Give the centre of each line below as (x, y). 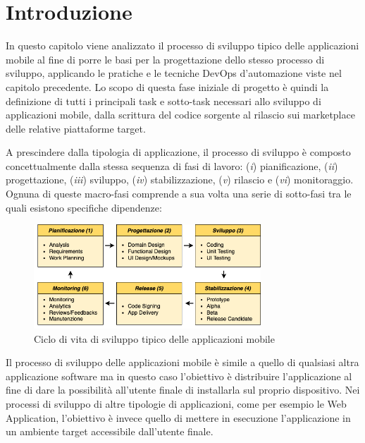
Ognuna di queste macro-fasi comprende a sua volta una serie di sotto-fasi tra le (179, 194)
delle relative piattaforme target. (76, 128)
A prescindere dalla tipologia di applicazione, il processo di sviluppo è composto (178, 152)
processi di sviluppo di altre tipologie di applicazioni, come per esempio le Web (176, 403)
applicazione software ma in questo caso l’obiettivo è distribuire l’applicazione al (179, 376)
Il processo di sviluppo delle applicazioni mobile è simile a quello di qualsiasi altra (182, 362)
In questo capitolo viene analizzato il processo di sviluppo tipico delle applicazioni (182, 45)
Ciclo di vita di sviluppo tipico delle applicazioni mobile (154, 338)
